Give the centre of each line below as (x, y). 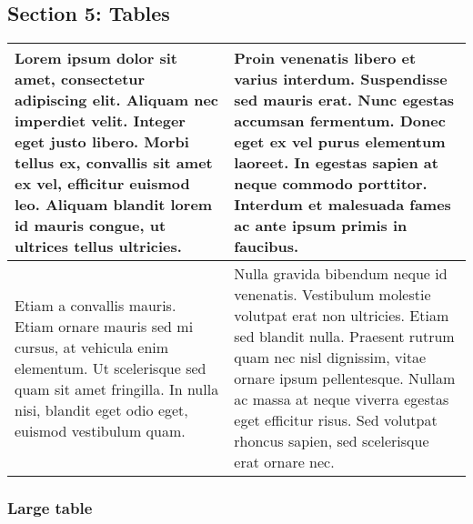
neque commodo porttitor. (331, 184)
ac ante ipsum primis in (321, 226)
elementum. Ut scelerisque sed (111, 368)
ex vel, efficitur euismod (102, 184)
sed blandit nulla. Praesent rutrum (344, 337)
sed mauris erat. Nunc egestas (344, 100)
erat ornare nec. (284, 462)
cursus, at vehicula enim (92, 347)
